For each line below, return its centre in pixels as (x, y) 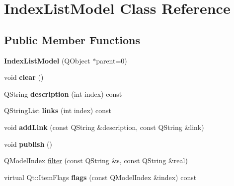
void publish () (28, 144)
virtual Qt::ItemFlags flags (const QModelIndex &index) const (100, 177)
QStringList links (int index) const (58, 110)
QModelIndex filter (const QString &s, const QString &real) (96, 160)
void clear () (24, 77)
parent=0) (112, 60)
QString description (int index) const (63, 93)
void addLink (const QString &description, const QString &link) (104, 127)
